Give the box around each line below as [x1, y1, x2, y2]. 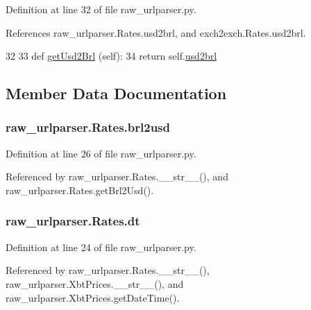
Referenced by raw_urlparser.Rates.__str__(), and [6, 169, 228, 184]
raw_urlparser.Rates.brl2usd [6, 119, 170, 136]
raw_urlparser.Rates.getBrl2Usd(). [6, 182, 154, 197]
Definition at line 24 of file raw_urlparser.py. [6, 239, 196, 254]
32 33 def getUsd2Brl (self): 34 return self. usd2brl [6, 49, 217, 63]
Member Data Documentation [6, 83, 227, 104]
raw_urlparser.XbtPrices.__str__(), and [6, 276, 184, 291]
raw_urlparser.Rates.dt [6, 212, 140, 230]
